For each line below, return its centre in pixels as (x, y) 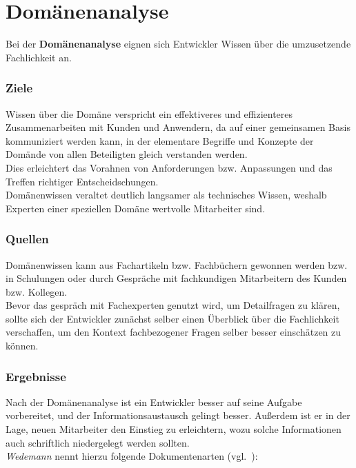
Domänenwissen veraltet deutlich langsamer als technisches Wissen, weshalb (166, 195)
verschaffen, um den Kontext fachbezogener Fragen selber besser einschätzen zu (174, 332)
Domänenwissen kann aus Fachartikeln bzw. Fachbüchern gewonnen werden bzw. (177, 264)
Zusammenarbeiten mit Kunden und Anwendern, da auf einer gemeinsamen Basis (178, 127)
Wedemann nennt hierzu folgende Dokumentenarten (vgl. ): (132, 456)
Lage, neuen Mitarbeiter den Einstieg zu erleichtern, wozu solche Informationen (174, 429)
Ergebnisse (36, 376)
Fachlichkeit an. (39, 57)
